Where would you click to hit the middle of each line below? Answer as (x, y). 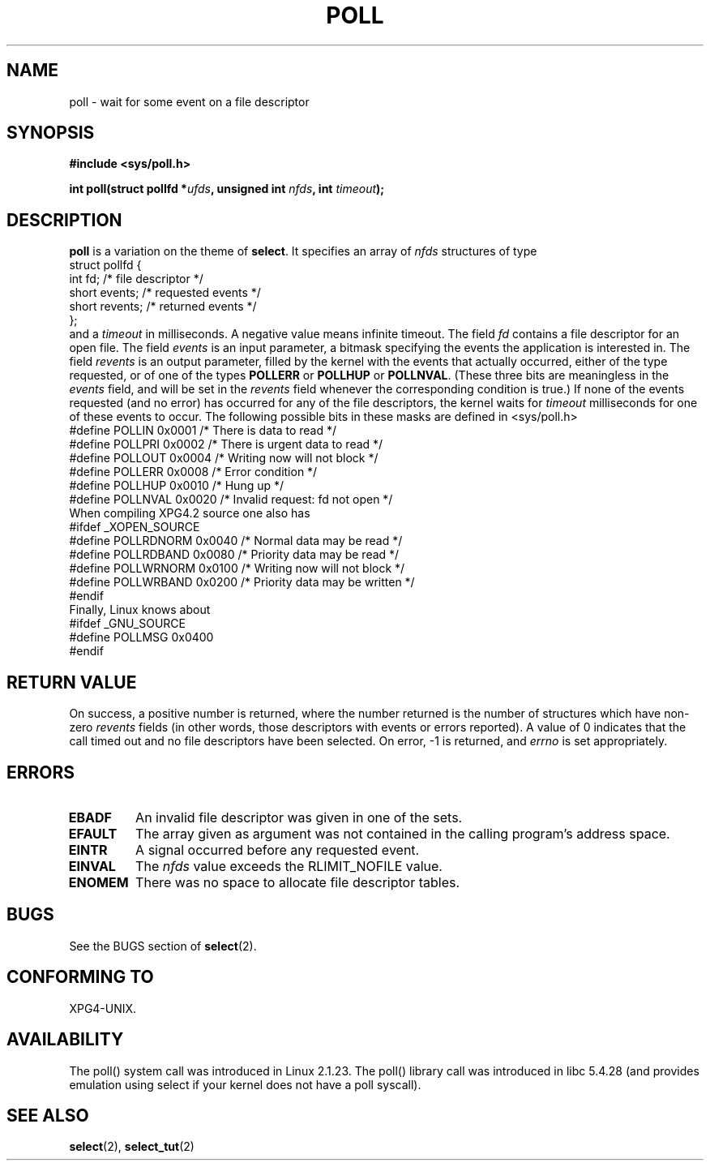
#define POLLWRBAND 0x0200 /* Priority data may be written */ (242, 582)
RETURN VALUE (72, 682)
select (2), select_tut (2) (132, 1147)
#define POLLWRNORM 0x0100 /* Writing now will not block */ (237, 568)
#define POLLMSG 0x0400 (141, 637)
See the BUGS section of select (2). (163, 946)
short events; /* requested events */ (165, 293)
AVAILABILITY (65, 1040)
